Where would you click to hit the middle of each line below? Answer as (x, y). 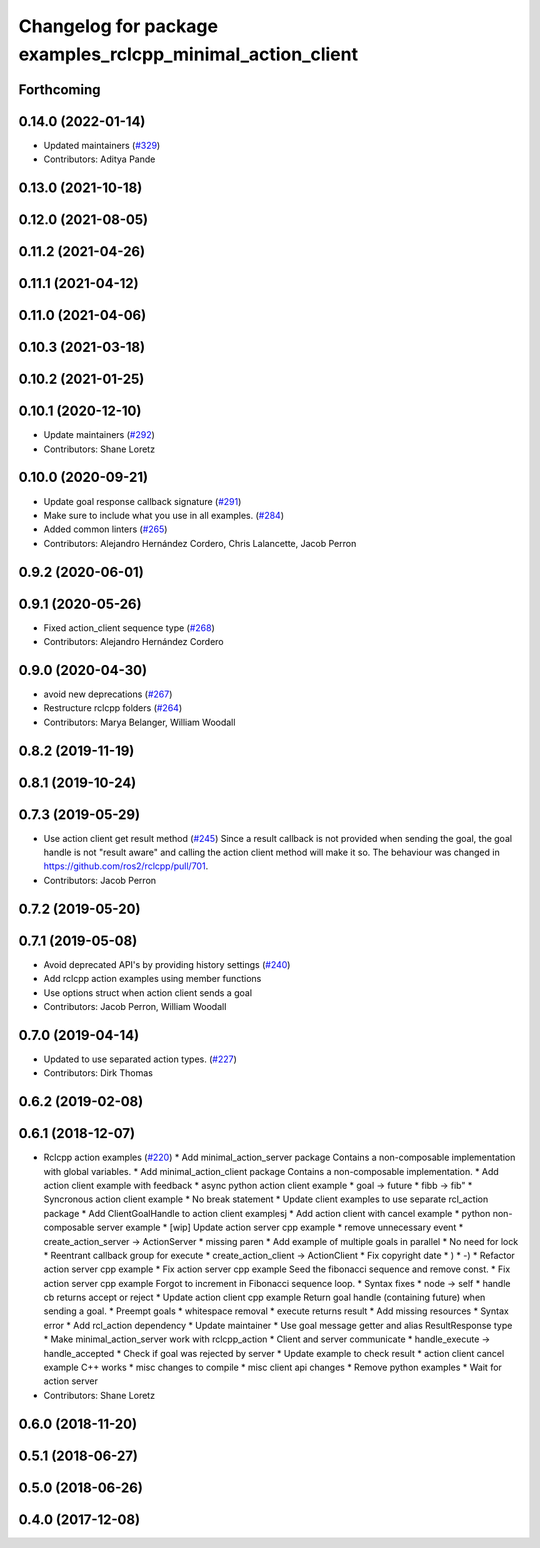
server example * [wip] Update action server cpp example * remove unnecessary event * (280, 1227)
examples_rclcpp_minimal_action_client (188, 54)
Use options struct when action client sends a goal (148, 992)
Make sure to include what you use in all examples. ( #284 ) (164, 515)
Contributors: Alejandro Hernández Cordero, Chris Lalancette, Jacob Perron (200, 543)
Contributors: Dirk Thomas (98, 1073)
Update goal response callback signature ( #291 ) (142, 501)
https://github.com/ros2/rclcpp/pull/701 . (126, 866)
